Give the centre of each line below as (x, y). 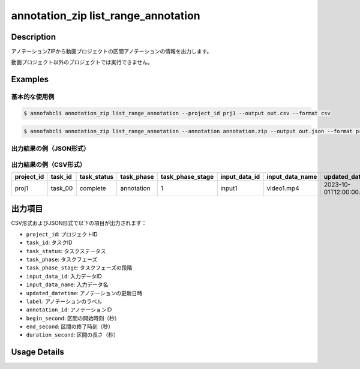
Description (34, 37)
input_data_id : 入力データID (64, 276)
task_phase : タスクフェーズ (62, 259)
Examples (30, 79)
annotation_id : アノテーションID (69, 310)
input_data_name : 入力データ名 (67, 284)
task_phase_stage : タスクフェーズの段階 (79, 268)
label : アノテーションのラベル (64, 301)
